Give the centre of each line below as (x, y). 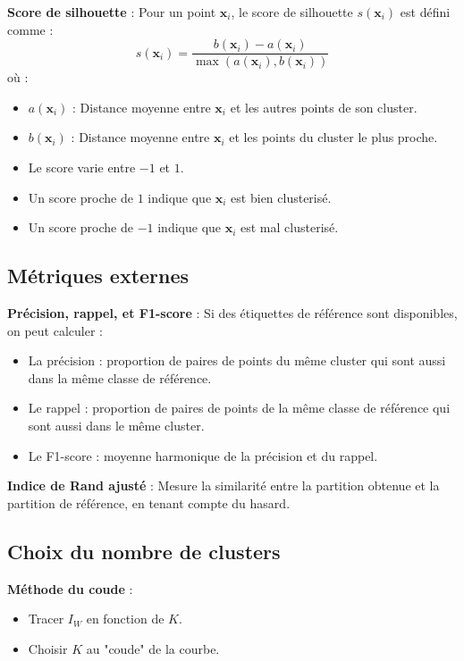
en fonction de (125, 619)
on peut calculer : (55, 330)
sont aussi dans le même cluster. (116, 425)
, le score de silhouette (292, 12)
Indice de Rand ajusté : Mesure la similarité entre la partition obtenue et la (224, 485)
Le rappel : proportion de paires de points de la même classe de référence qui (239, 408)
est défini (425, 12)
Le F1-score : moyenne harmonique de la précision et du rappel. (203, 455)
